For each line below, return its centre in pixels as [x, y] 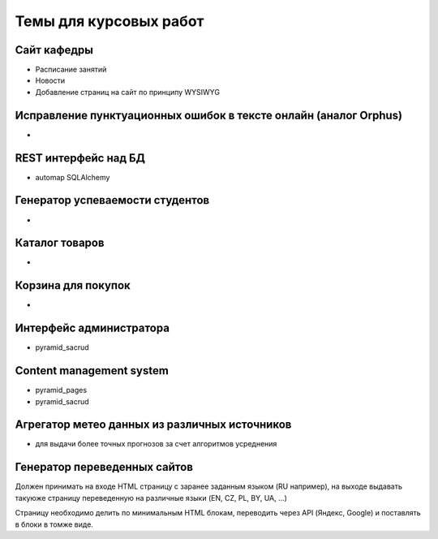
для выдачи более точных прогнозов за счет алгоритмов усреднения [156, 444]
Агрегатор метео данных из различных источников [153, 425]
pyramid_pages [61, 390]
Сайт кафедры [54, 50]
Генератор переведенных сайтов [104, 467]
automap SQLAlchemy [73, 177]
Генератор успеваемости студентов [112, 200]
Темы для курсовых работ [109, 21]
